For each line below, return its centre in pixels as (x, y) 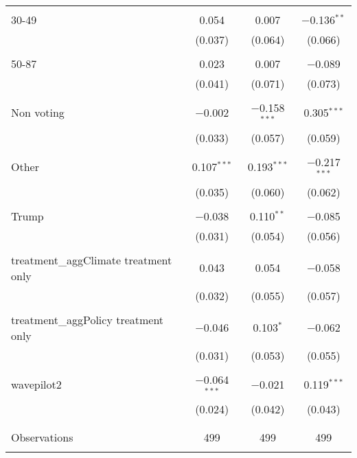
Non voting (38, 113)
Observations (42, 437)
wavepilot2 (36, 384)
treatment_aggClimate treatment (92, 260)
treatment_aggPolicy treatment (88, 319)
